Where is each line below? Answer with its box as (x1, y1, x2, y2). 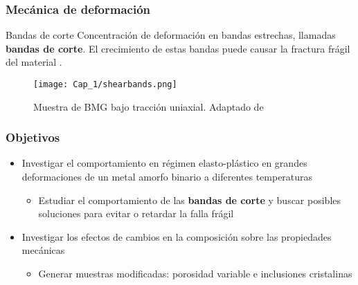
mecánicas (21, 243, 65, 257)
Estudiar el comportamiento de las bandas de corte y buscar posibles (38, 192, 341, 207)
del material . (6, 55, 62, 69)
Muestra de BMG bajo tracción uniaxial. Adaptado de (33, 99, 264, 113)
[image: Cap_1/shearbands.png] (33, 80, 177, 89)
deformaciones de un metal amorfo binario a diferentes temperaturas (21, 169, 313, 184)
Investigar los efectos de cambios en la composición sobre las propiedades (21, 229, 332, 243)
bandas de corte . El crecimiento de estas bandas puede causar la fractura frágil (6, 41, 350, 55)
